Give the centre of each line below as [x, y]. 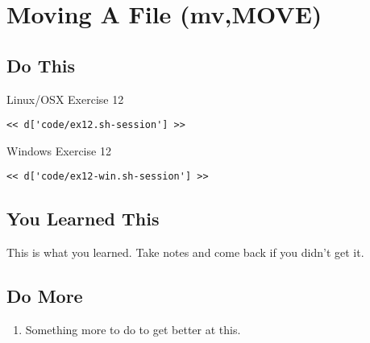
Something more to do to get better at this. [133, 330]
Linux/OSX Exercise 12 [65, 99]
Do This [41, 65]
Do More [45, 296]
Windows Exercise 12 [59, 150]
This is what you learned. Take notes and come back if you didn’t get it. [185, 252]
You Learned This [83, 219]
